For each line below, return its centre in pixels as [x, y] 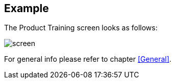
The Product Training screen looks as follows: [81, 28]
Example [27, 8]
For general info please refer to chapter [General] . [88, 59]
